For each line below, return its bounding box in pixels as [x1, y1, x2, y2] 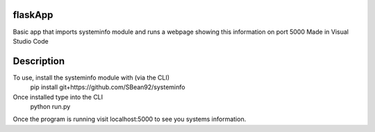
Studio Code [12, 37, 49, 45]
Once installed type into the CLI [12, 93, 103, 101]
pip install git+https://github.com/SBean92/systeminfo [30, 83, 185, 91]
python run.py [30, 102, 71, 111]
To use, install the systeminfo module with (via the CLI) [12, 73, 170, 82]
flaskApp [12, 9, 53, 21]
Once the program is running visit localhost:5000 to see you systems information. [12, 115, 247, 124]
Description [12, 55, 65, 67]
